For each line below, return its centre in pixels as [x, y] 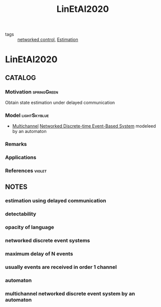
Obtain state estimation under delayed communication [60, 103]
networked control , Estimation [48, 40]
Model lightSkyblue [27, 115]
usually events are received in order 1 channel [61, 267]
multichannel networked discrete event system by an [70, 294]
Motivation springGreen [32, 91]
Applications [21, 158]
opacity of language [30, 227]
